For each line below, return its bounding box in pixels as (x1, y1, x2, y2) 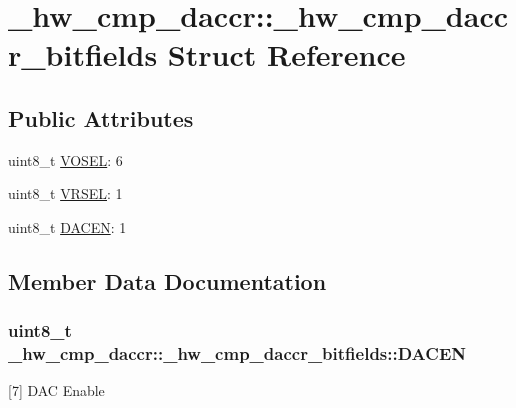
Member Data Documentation (8, 265, 327, 296)
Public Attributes (8, 102, 194, 133)
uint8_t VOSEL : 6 (8, 149, 123, 170)
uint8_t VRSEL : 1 (8, 183, 123, 204)
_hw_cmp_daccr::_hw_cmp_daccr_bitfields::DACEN (8, 341, 466, 366)
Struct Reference (167, 34, 406, 75)
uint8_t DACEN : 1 (8, 216, 127, 237)
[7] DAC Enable (8, 380, 105, 401)
